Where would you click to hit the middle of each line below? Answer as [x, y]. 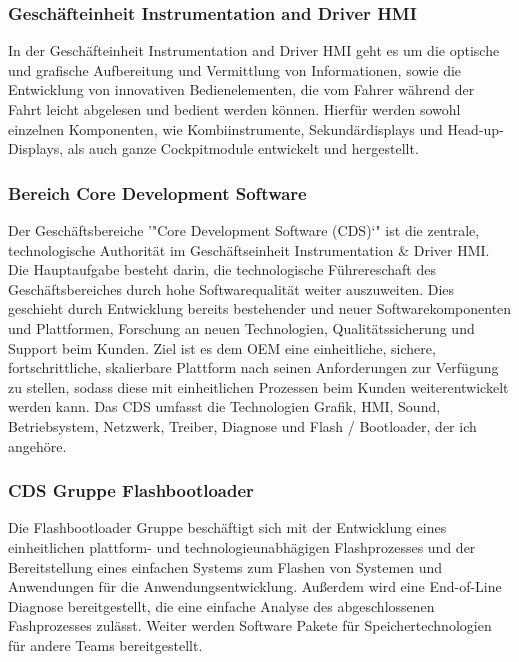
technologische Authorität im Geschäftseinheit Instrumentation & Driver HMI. [249, 249]
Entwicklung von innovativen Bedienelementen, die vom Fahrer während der [241, 89]
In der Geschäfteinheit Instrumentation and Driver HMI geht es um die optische [254, 50]
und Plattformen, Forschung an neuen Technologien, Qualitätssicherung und [241, 327]
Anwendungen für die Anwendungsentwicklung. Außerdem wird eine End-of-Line [255, 586]
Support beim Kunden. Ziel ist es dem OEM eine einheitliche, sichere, [222, 347]
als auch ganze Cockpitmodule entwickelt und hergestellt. [243, 148]
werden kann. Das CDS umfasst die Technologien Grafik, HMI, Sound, [224, 406]
